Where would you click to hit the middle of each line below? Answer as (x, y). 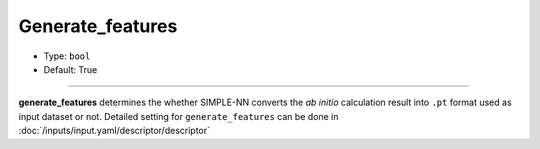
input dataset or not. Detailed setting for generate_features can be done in (178, 116)
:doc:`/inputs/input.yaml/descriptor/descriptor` (114, 131)
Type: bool (67, 56)
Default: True (70, 69)
